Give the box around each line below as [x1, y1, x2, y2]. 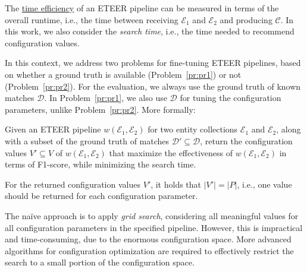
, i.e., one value [237, 178, 292, 190]
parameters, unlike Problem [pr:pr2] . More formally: [5, 103, 196, 115]
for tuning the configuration [180, 91, 281, 104]
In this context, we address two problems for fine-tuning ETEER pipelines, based [5, 56, 301, 69]
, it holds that [151, 178, 202, 190]
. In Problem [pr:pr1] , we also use [44, 91, 167, 104]
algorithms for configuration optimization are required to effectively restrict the [5, 244, 294, 257]
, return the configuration [200, 134, 293, 147]
